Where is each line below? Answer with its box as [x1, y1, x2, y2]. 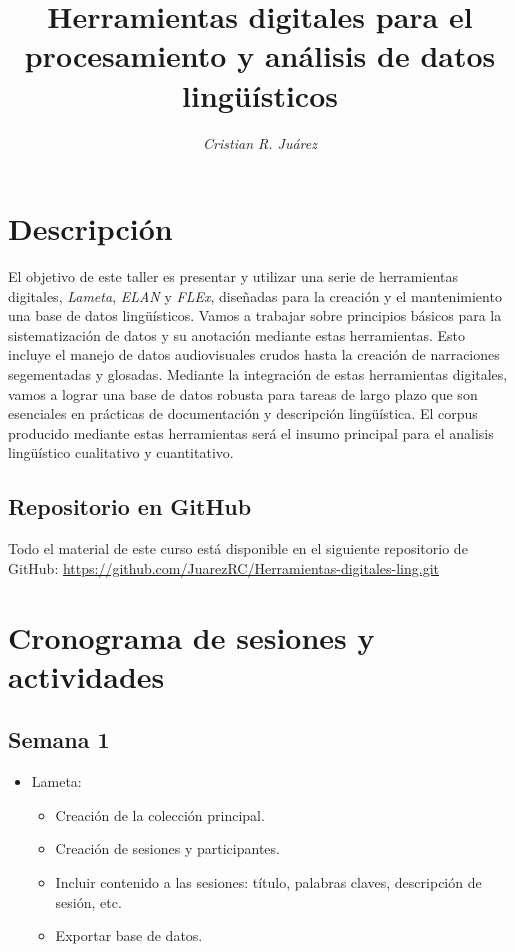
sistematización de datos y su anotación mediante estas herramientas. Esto [8, 324, 466, 345]
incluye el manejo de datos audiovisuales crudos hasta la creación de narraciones [8, 344, 500, 365]
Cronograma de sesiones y [8, 616, 375, 657]
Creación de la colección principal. [55, 804, 265, 825]
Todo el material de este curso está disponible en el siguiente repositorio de [8, 538, 468, 559]
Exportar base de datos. [55, 925, 203, 946]
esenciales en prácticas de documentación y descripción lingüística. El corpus [8, 403, 478, 424]
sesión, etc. [55, 891, 122, 912]
